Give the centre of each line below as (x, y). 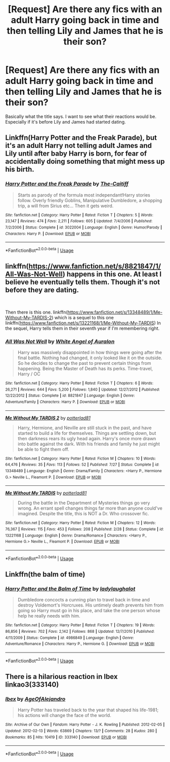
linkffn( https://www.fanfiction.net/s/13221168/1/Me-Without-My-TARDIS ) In (83, 323)
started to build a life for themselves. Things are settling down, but (87, 433)
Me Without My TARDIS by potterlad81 (46, 493)
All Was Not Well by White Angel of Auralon (60, 341)
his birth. (20, 169)
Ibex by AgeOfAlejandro (35, 699)
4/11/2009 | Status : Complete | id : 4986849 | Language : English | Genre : (70, 638)
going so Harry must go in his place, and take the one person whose (89, 611)
